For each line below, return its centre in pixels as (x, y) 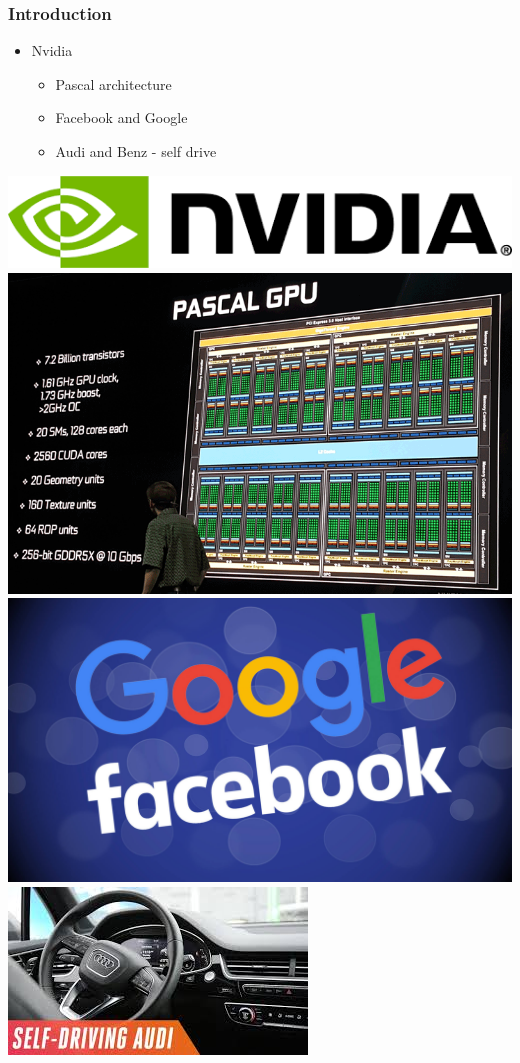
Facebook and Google (121, 117)
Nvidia (52, 50)
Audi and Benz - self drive (136, 151)
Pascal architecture (113, 83)
